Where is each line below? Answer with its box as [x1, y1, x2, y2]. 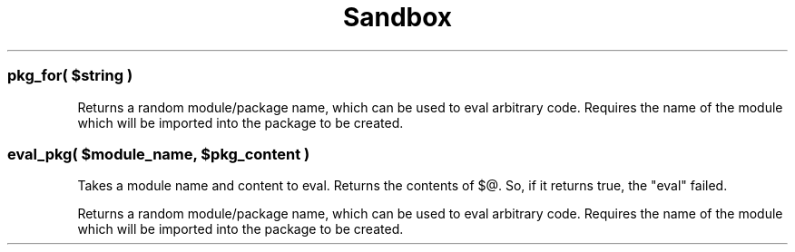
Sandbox [342, 2, 453, 33]
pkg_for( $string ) [7, 66, 133, 85]
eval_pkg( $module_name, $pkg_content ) [7, 144, 310, 163]
